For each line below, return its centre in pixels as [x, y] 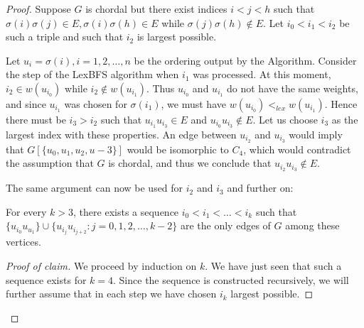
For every [26, 211]
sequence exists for [46, 279]
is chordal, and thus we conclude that [190, 163]
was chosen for [96, 103]
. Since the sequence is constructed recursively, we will [231, 279]
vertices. [23, 242]
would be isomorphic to [178, 149]
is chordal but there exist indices [156, 9]
